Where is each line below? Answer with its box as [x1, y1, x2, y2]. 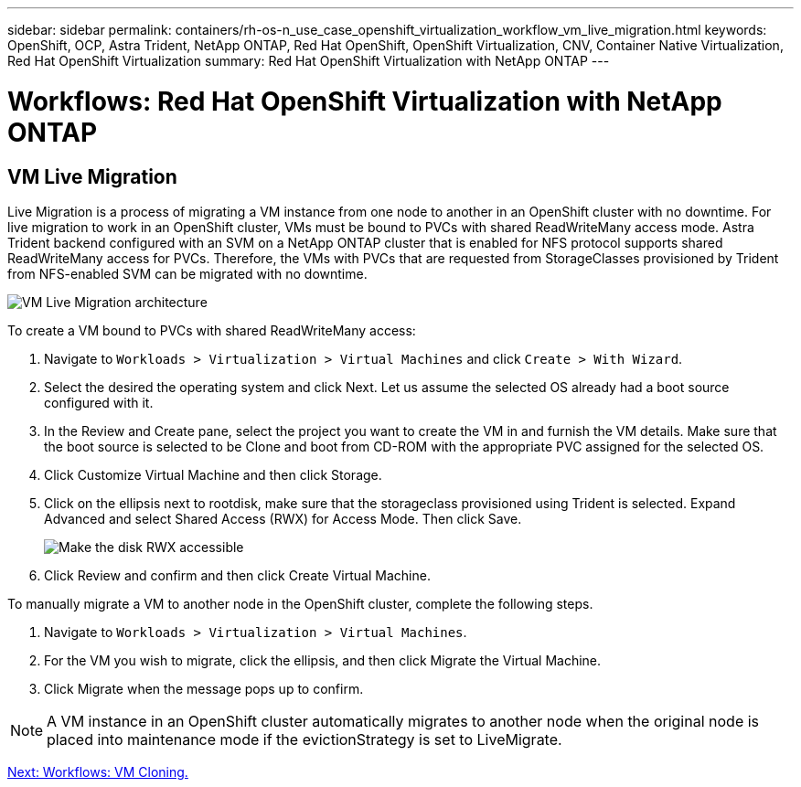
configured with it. [44, 394, 154, 410]
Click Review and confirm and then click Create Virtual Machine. [44, 567, 431, 583]
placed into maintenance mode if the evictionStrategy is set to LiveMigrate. [47, 729, 562, 749]
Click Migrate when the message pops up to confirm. [44, 680, 364, 697]
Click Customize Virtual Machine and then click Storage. [44, 466, 382, 483]
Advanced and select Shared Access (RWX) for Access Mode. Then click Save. [44, 510, 522, 526]
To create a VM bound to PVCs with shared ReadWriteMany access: [7, 322, 416, 338]
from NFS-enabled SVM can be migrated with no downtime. [7, 265, 368, 282]
